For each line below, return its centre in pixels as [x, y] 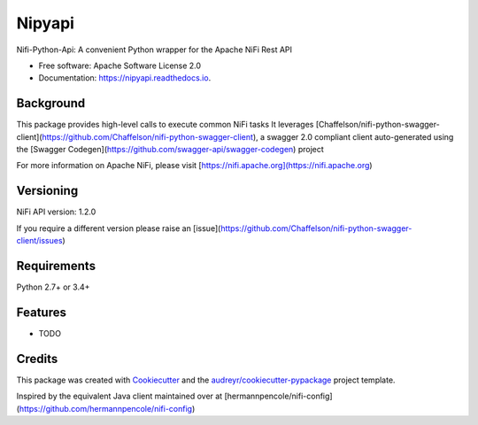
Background [51, 103]
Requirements [56, 266]
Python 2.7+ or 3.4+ [53, 287]
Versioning [47, 191]
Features [41, 312]
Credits [37, 359]
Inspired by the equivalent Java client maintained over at [119, 396]
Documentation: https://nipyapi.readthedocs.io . [125, 78]
